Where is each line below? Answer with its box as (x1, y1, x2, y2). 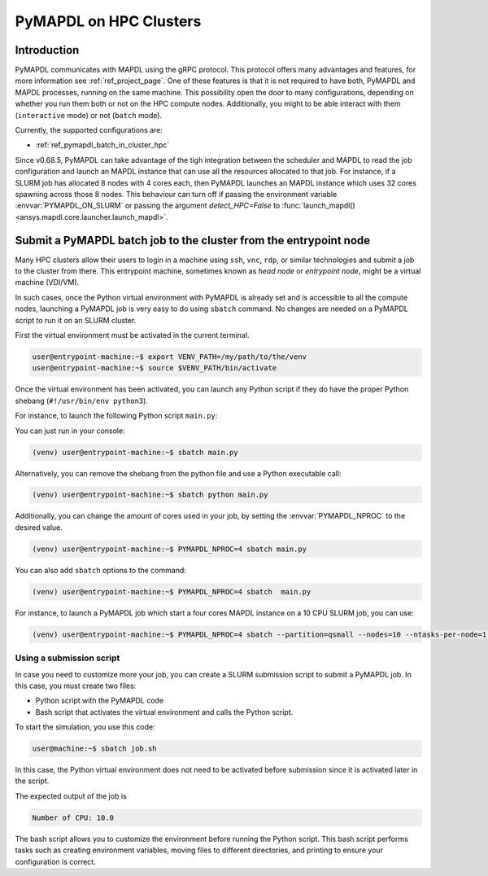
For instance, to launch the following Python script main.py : (15, 411, 218, 421)
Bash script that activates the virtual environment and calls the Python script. (35, 707, 294, 716)
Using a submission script (15, 652, 120, 664)
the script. (15, 776, 50, 786)
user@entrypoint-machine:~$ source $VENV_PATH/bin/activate (32, 363, 277, 373)
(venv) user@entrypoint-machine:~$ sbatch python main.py (32, 490, 268, 500)
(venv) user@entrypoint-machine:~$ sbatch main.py (32, 448, 239, 457)
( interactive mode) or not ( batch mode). (15, 110, 163, 120)
